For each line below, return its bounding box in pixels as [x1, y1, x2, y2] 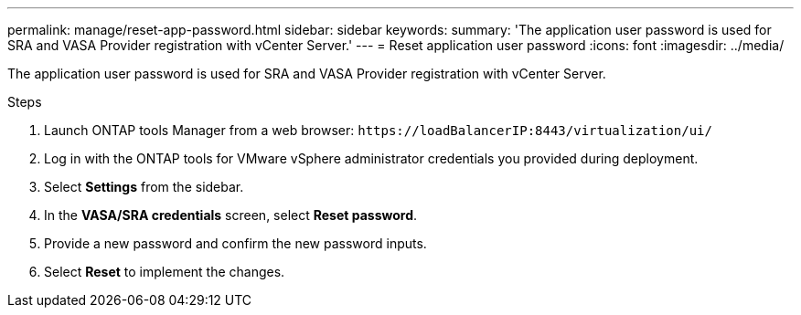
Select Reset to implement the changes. [44, 264, 285, 279]
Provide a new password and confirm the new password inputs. [44, 236, 427, 251]
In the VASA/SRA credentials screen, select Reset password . [44, 207, 418, 223]
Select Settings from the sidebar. [44, 179, 244, 194]
